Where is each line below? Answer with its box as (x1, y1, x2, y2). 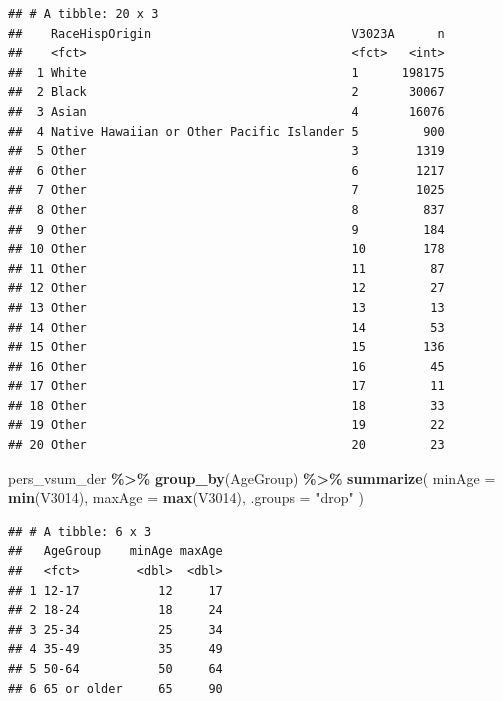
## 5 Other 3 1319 (8, 144, 445, 159)
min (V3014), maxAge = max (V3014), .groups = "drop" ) (8, 487, 364, 508)
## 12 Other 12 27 (8, 281, 445, 296)
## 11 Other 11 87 (8, 261, 445, 276)
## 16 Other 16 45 (8, 359, 445, 374)
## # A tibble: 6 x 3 (8, 524, 152, 539)
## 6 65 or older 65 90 (8, 681, 223, 696)
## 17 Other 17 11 (8, 379, 445, 394)
